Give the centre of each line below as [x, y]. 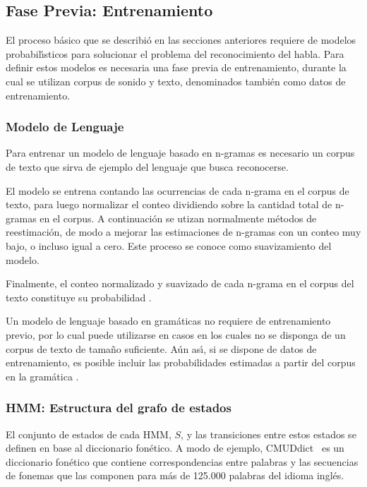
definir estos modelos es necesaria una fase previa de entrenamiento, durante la [176, 67]
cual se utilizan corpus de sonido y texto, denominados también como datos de [176, 81]
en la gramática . [42, 376]
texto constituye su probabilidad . [79, 297]
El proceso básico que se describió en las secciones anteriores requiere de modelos [181, 40]
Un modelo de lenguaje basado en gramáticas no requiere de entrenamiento [168, 321]
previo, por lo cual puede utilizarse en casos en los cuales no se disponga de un [176, 334]
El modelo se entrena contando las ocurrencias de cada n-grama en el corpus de [178, 190]
